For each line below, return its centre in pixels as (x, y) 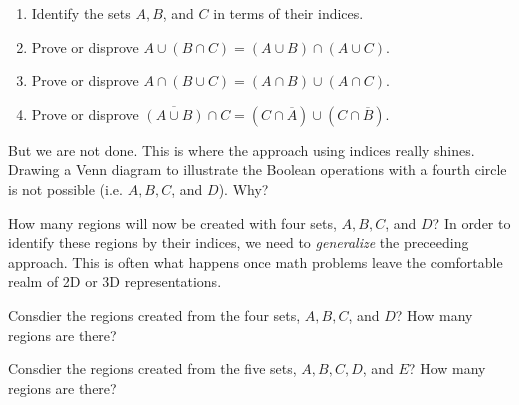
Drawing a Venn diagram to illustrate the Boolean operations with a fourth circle (257, 169)
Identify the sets (81, 13)
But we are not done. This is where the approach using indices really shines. (241, 149)
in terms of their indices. (288, 13)
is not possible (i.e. (65, 188)
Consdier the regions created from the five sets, (152, 368)
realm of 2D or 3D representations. (115, 281)
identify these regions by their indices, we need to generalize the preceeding (238, 242)
